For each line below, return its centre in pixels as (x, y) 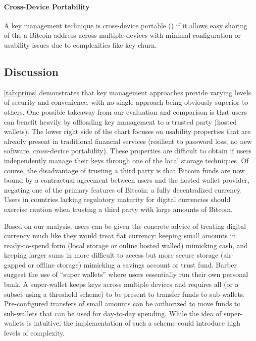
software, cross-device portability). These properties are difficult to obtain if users (128, 151)
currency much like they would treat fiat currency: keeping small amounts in (120, 236)
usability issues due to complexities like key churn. (80, 44)
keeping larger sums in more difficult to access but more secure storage (111, 255)
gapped (15, 264)
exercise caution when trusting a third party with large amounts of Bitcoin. (118, 209)
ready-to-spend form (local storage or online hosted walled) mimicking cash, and (126, 245)
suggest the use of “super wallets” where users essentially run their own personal (126, 274)
